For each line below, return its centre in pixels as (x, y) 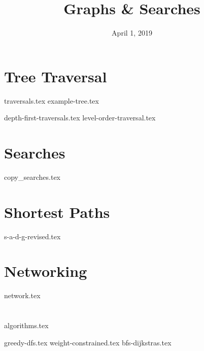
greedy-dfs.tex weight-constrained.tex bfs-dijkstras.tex (88, 342)
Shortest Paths (57, 212)
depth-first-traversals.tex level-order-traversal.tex (80, 118)
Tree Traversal (56, 76)
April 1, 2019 (132, 33)
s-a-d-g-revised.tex (32, 236)
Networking (46, 271)
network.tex (22, 295)
